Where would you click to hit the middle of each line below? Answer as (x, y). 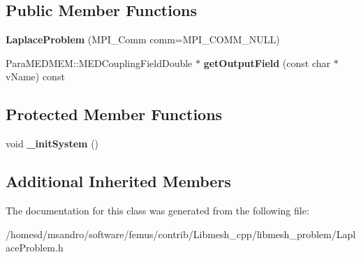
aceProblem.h (35, 248)
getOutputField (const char (267, 63)
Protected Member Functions (114, 114)
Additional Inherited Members (118, 181)
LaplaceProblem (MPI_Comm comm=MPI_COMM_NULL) (143, 39)
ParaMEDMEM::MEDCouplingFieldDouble (99, 63)
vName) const (35, 76)
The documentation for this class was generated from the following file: (157, 210)
